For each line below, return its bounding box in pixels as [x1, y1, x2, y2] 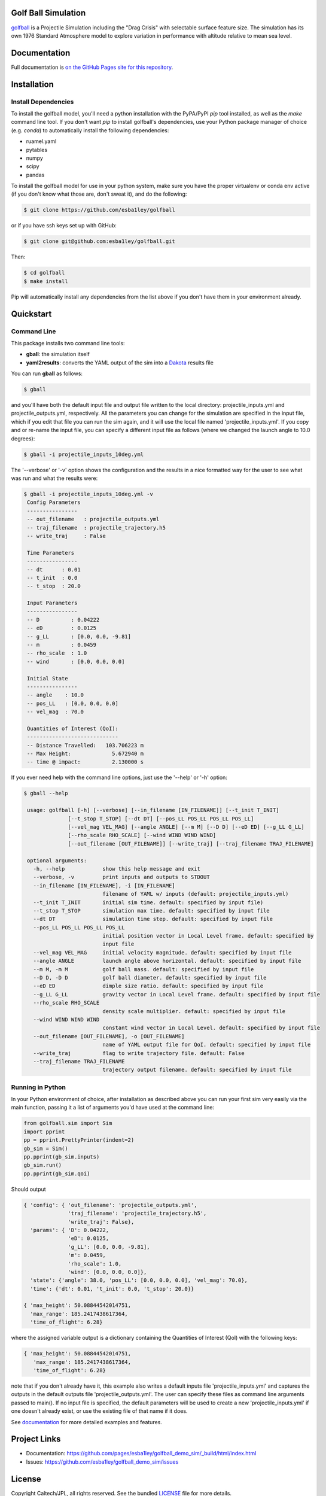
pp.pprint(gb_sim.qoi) [23, 1170, 90, 1177]
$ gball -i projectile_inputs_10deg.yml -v [23, 491, 154, 497]
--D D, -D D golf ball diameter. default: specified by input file [33, 974, 267, 981]
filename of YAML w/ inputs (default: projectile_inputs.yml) [102, 890, 289, 898]
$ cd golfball [23, 269, 65, 276]
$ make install [23, 278, 68, 284]
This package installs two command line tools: [11, 339, 125, 346]
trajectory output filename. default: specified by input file [102, 1066, 293, 1074]
